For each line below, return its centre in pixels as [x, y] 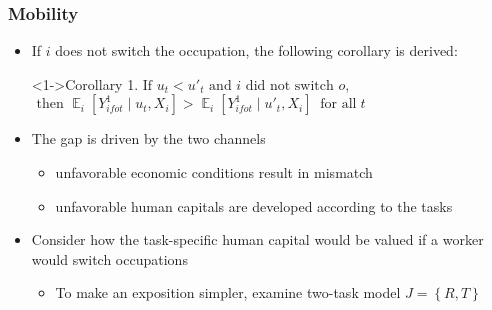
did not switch [289, 85]
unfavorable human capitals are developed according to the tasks [254, 205]
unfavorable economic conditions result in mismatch [214, 172]
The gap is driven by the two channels [148, 138]
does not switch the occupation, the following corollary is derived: [256, 50]
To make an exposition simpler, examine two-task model [228, 292]
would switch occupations [109, 258]
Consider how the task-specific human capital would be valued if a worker [257, 239]
